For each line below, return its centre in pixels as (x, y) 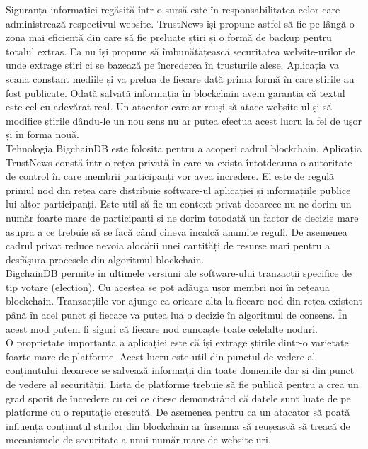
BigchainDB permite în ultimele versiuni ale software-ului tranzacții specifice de (179, 273)
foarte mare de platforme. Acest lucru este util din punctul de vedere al (161, 356)
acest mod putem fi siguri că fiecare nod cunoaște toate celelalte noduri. (162, 328)
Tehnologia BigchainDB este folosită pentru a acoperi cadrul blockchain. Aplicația (184, 148)
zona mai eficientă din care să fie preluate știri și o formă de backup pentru (169, 37)
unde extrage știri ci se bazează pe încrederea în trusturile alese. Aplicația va (173, 65)
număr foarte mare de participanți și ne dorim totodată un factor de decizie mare (182, 217)
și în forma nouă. (42, 134)
